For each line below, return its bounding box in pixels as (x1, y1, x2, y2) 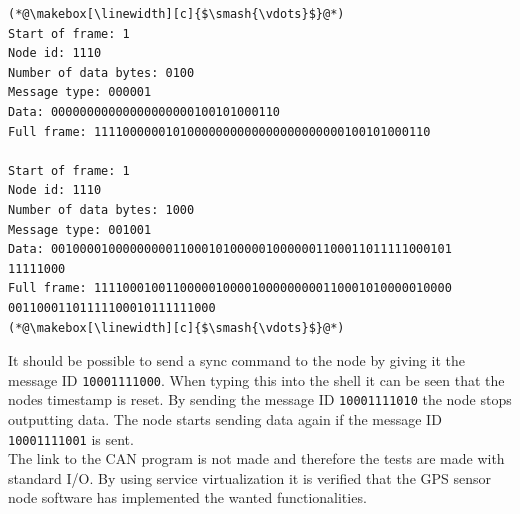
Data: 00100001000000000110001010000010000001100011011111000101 (8, 242, 452, 257)
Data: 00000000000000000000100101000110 (8, 104, 281, 119)
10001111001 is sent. (8, 428, 134, 449)
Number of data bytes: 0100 (8, 65, 195, 80)
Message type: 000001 (8, 85, 152, 100)
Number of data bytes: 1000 (8, 202, 195, 217)
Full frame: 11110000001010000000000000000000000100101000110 (8, 124, 431, 139)
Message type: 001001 (8, 222, 152, 237)
